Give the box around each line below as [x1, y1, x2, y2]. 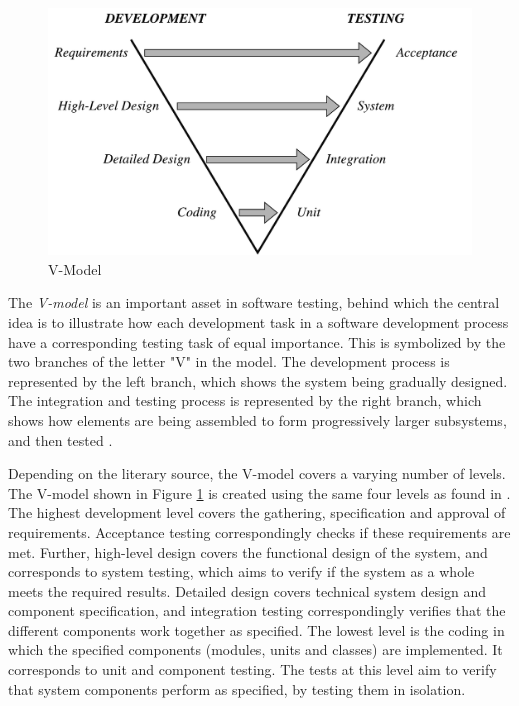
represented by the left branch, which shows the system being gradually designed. [8, 370, 508, 391]
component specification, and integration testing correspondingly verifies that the [8, 600, 506, 621]
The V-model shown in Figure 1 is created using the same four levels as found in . [8, 482, 511, 503]
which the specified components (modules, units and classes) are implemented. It [8, 639, 503, 660]
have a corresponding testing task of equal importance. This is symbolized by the [8, 331, 506, 352]
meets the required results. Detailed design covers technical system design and [8, 580, 487, 601]
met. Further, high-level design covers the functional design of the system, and [8, 541, 488, 562]
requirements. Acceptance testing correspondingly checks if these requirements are [8, 521, 511, 542]
